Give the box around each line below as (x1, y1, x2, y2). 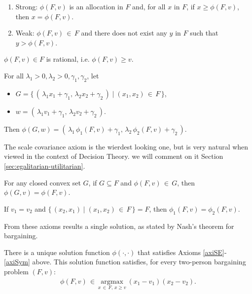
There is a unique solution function (4, 247, 110, 257)
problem (4, 266, 29, 276)
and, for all (132, 1, 166, 11)
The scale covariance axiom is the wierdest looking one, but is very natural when (4, 141, 249, 151)
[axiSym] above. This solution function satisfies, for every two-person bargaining (4, 257, 246, 267)
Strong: (15, 1, 38, 11)
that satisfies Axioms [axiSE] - (138, 247, 227, 257)
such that (190, 28, 218, 38)
